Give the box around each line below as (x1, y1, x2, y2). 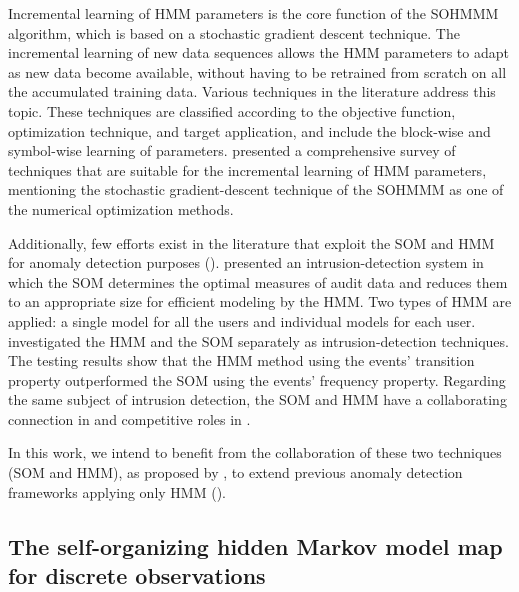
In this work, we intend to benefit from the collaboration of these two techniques (8, 442, 502, 463)
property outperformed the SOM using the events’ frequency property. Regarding (8, 369, 506, 390)
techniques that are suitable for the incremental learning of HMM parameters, (8, 159, 487, 180)
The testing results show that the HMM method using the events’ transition (8, 350, 475, 371)
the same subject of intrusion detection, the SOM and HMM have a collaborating (8, 389, 507, 410)
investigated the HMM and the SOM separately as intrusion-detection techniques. (8, 330, 509, 351)
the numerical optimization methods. (8, 198, 234, 219)
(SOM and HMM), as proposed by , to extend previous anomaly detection (8, 462, 463, 483)
